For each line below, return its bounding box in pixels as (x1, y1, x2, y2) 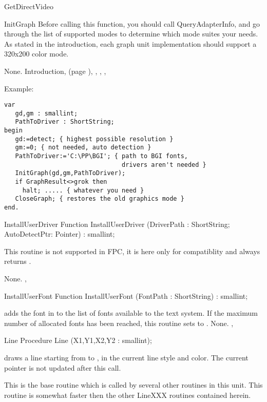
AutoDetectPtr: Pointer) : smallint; (4, 228, 115, 239)
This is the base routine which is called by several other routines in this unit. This (4, 379, 263, 390)
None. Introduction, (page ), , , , (4, 65, 106, 76)
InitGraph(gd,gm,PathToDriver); (15, 169, 126, 177)
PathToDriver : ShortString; (15, 118, 115, 126)
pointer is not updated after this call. (4, 362, 121, 373)
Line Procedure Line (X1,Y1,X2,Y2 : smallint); (4, 335, 152, 346)
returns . (4, 256, 31, 266)
